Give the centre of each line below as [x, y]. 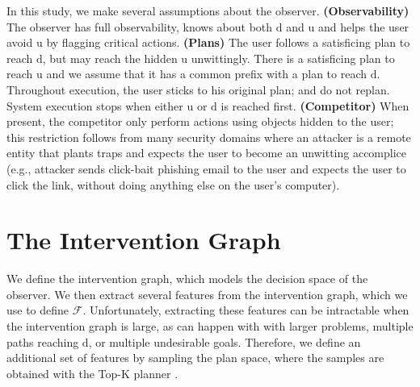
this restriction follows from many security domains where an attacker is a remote [209, 137]
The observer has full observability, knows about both [140, 26]
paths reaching [43, 341]
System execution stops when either [95, 105]
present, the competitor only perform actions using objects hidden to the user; [200, 121]
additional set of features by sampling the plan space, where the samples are [195, 358]
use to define [38, 310]
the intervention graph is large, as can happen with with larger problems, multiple [210, 326]
